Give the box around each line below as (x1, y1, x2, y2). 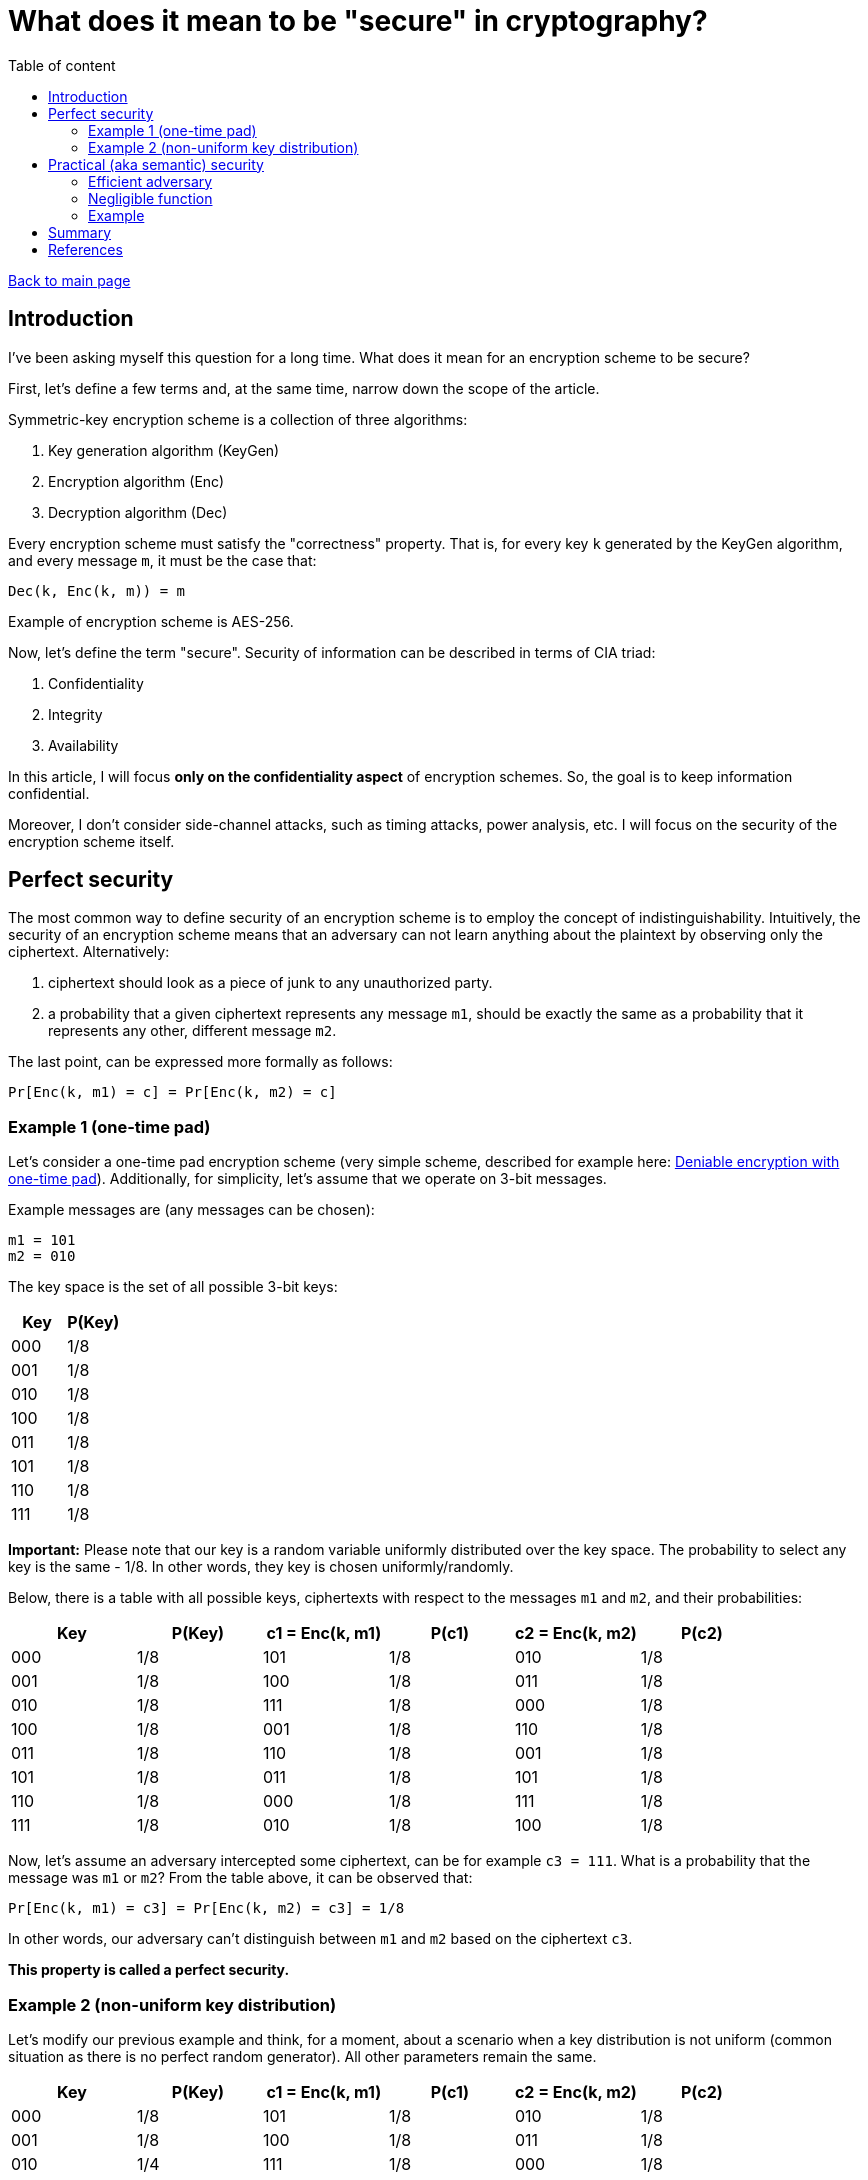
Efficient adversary (88, 172, 213, 190)
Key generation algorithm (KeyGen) (48, 441, 280, 459)
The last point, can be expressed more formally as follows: (8, 1053, 393, 1071)
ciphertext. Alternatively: (8, 943, 170, 961)
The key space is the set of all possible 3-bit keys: (8, 1278, 338, 1296)
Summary (48, 223, 112, 241)
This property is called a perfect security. (8, 1961, 290, 1979)
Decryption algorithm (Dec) (48, 503, 228, 521)
